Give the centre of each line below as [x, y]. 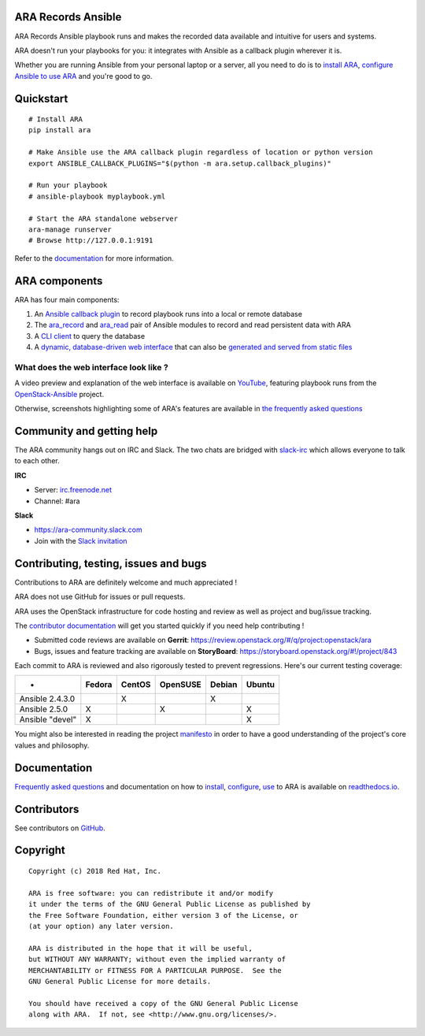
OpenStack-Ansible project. [59, 394]
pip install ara [60, 130]
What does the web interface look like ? [91, 368]
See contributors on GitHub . [60, 828]
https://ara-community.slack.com [88, 530]
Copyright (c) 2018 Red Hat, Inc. [95, 871]
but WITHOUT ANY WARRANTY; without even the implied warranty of [157, 960]
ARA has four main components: [67, 299]
